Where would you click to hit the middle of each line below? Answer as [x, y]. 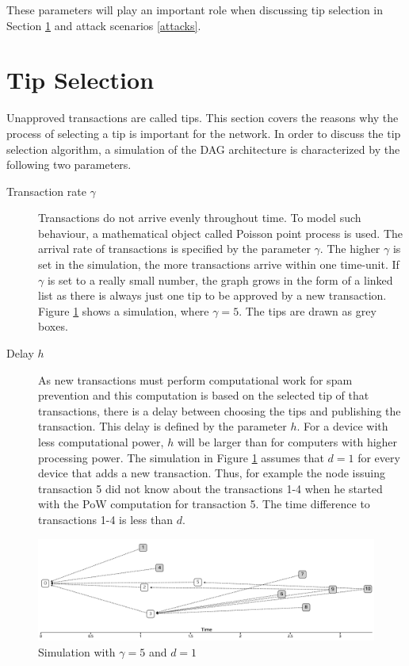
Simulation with [77, 651]
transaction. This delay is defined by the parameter [162, 426]
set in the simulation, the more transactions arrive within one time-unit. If [219, 264]
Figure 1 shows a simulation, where [124, 310]
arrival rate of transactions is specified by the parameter [174, 249]
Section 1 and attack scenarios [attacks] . [104, 25]
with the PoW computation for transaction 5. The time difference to [204, 504]
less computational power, [101, 442]
